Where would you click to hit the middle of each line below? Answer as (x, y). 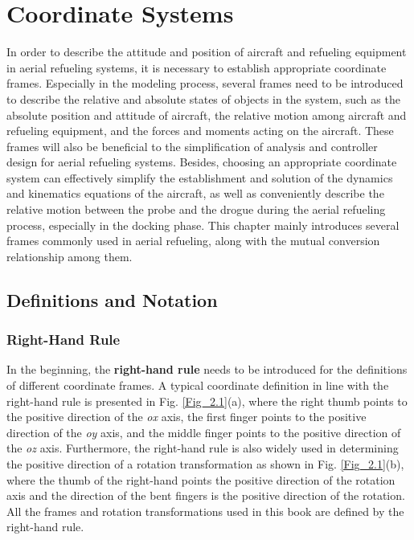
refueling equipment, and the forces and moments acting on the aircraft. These (200, 131)
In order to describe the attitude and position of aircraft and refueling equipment (207, 52)
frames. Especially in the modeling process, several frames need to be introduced (205, 83)
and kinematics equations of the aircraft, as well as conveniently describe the (195, 193)
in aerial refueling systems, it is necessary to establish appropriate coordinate (197, 67)
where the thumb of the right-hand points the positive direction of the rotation (201, 479)
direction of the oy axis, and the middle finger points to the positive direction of (204, 432)
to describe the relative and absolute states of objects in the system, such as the (203, 98)
